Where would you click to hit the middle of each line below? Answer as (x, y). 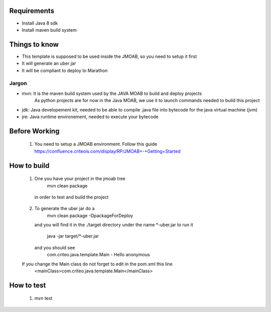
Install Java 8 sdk (40, 23)
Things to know (34, 44)
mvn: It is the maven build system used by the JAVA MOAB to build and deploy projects (112, 93)
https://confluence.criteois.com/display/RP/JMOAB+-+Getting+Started (107, 151)
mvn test (43, 298)
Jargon (18, 83)
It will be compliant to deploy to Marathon (65, 70)
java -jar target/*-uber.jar (73, 236)
